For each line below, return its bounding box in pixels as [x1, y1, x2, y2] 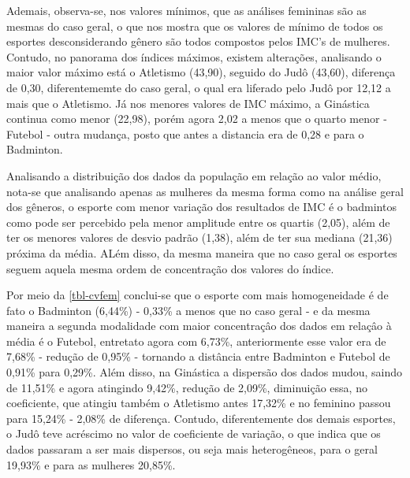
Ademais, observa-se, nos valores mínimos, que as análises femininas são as [6, 2, 367, 18]
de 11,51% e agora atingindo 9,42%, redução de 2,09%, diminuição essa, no [6, 379, 367, 395]
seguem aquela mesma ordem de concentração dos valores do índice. [6, 260, 334, 276]
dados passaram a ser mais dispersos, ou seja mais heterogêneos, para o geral [6, 441, 378, 458]
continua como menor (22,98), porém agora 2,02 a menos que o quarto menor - [6, 110, 387, 127]
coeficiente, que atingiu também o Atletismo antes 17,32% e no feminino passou [6, 395, 391, 411]
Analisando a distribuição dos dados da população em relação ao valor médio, [6, 167, 382, 183]
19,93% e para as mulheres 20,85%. [6, 456, 176, 472]
